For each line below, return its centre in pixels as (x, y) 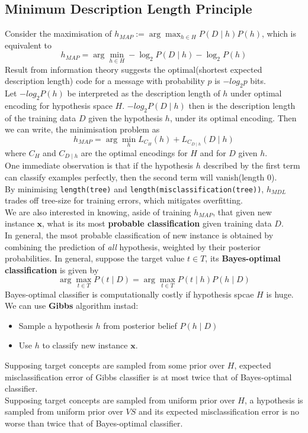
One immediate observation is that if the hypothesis (99, 165)
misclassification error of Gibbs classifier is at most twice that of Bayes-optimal (148, 377)
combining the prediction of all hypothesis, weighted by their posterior (133, 246)
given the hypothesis (126, 117)
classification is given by (52, 269)
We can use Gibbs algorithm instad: (72, 306)
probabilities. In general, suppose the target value (95, 258)
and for (213, 153)
